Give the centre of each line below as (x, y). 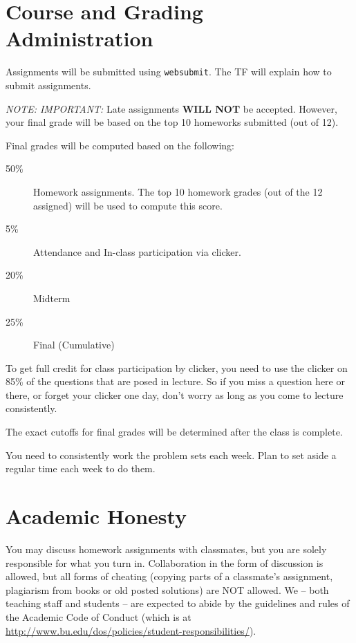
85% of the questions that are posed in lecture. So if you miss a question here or (175, 381)
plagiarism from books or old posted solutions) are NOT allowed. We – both (167, 589)
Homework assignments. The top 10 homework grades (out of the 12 (178, 191)
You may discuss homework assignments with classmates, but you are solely (166, 549)
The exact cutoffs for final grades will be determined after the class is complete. (174, 432)
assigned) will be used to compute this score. (128, 205)
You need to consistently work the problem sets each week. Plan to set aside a (171, 455)
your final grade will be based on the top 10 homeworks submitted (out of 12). (172, 122)
